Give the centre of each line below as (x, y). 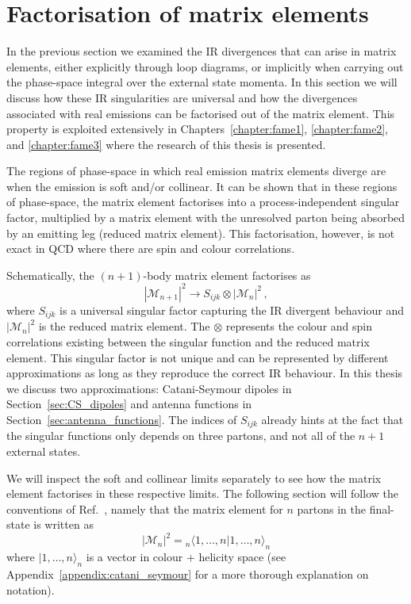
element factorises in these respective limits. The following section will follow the (202, 493)
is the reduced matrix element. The (124, 326)
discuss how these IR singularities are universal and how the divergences (182, 97)
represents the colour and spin (299, 326)
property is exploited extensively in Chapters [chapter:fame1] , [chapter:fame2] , (198, 129)
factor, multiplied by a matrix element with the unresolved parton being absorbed (206, 218)
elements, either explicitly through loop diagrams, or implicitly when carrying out (205, 66)
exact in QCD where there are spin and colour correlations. (151, 248)
